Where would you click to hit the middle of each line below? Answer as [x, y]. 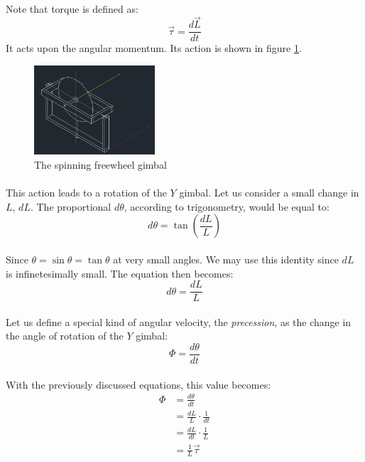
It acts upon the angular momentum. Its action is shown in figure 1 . [154, 48]
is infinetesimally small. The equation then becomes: [120, 273]
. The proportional [71, 206]
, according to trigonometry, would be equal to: [227, 206]
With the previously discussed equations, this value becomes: [138, 384]
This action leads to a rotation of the [86, 193]
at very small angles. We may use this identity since [226, 259]
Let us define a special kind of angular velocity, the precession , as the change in [179, 321]
